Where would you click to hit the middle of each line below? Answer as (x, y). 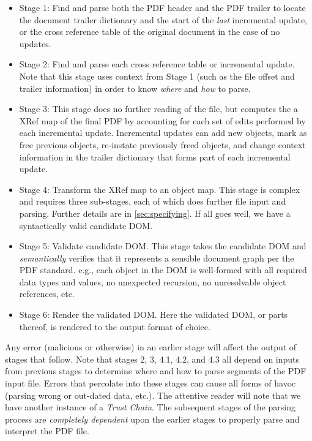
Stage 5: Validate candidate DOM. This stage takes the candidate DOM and (163, 246)
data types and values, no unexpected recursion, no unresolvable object (153, 281)
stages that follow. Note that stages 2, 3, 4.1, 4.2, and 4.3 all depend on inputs (152, 359)
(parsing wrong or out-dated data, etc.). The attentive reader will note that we (153, 395)
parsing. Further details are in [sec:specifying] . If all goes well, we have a (155, 213)
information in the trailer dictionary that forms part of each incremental (155, 156)
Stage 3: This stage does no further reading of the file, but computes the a (158, 109)
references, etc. (47, 294)
